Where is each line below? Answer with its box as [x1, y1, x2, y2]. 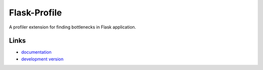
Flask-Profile [9, 7, 62, 18]
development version [21, 56, 64, 62]
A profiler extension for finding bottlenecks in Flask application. [9, 24, 136, 30]
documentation [21, 49, 52, 55]
